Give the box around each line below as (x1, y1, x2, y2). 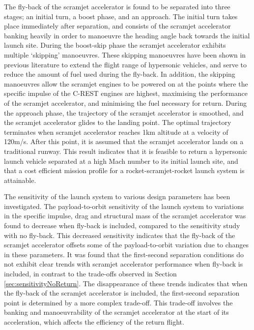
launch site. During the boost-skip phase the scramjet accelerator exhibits (4, 40, 226, 50)
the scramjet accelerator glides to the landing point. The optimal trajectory (4, 117, 231, 127)
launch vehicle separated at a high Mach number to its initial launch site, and (4, 155, 238, 166)
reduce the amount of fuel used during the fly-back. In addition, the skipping (4, 69, 235, 79)
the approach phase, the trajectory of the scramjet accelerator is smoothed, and (4, 107, 244, 118)
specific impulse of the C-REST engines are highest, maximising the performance (4, 88, 248, 98)
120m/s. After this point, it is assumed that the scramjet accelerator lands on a (4, 136, 244, 147)
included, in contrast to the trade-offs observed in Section (4, 269, 177, 279)
